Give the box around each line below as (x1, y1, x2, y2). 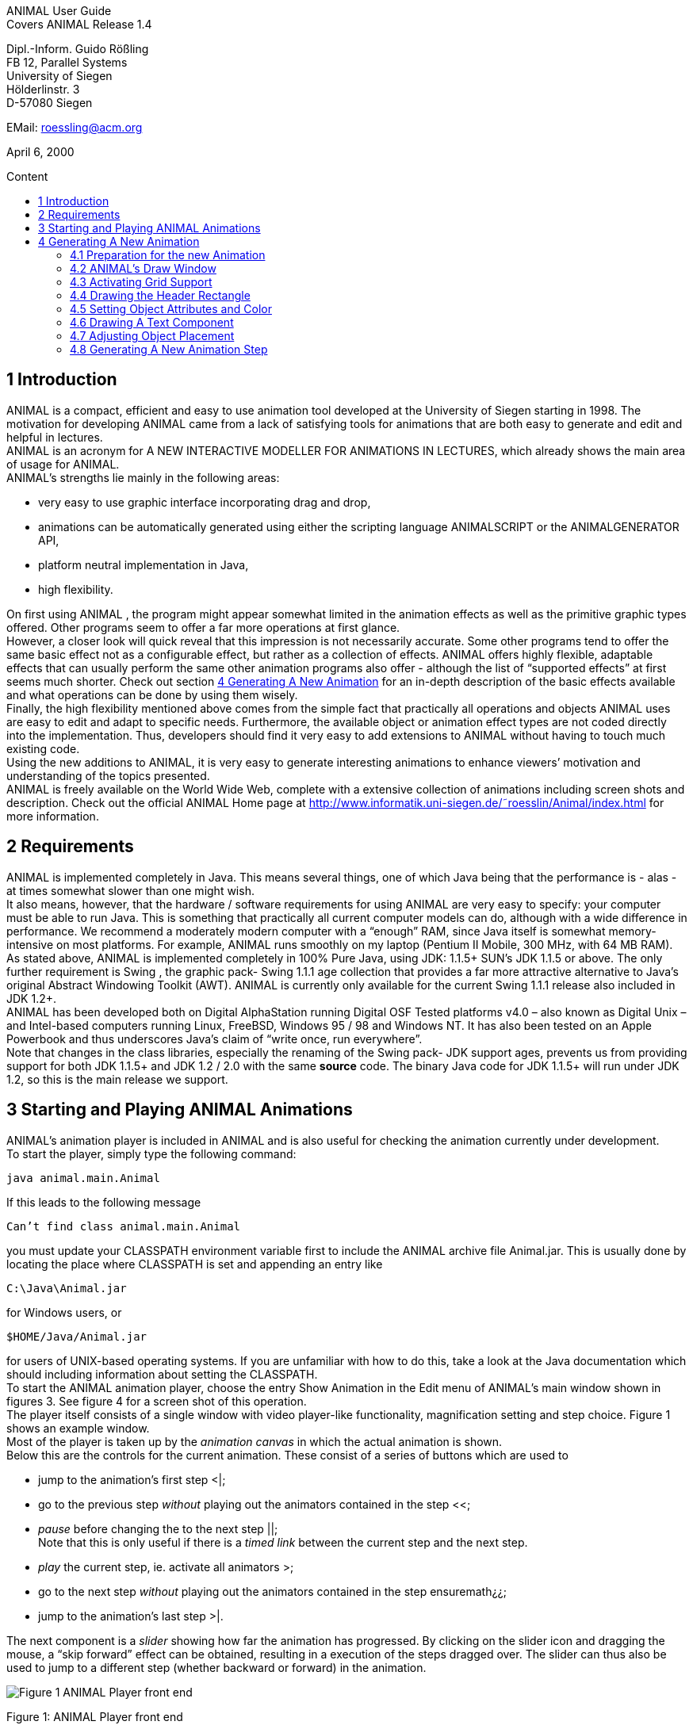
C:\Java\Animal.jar (6, 1281, 127, 1295)
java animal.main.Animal (6, 1171, 160, 1184)
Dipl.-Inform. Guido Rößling (6, 42, 149, 55)
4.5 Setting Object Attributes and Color (70, 302, 272, 316)
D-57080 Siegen (6, 96, 93, 109)
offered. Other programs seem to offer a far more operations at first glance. (6, 620, 400, 634)
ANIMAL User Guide (6, 4, 112, 17)
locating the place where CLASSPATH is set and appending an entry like (6, 1257, 383, 1271)
